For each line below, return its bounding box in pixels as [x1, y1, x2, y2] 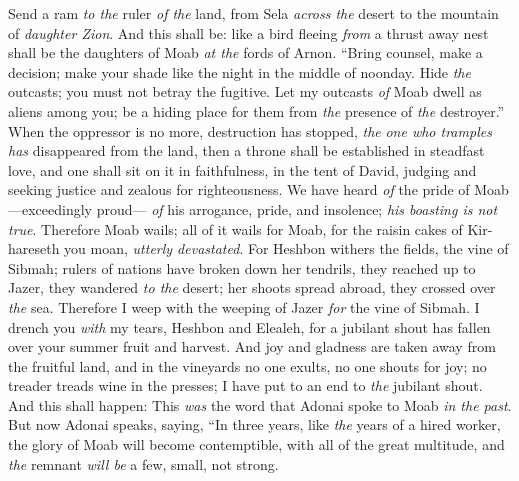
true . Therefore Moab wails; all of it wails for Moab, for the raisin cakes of [8, 218, 463, 239]
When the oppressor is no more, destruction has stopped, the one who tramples [8, 120, 492, 141]
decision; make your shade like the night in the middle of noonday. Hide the [8, 61, 471, 82]
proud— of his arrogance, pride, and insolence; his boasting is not [96, 198, 498, 219]
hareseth [8, 238, 60, 259]
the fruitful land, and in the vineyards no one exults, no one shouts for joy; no [8, 355, 487, 376]
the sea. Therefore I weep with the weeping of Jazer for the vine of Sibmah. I [8, 296, 480, 317]
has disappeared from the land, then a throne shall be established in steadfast [8, 140, 485, 161]
